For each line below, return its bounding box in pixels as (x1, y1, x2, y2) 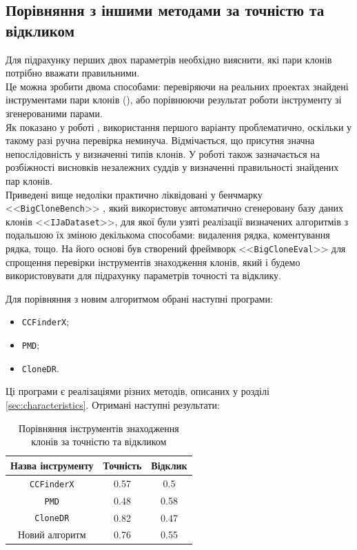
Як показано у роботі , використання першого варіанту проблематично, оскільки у (6, 119, 352, 134)
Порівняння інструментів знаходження (19, 420, 179, 435)
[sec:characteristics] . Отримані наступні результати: (6, 398, 220, 412)
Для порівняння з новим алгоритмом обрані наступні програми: (6, 291, 273, 305)
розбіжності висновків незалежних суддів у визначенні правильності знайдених (6, 160, 339, 174)
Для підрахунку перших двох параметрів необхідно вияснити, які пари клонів (6, 52, 332, 66)
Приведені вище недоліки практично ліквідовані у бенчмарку (6, 187, 263, 201)
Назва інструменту (10, 458, 94, 472)
